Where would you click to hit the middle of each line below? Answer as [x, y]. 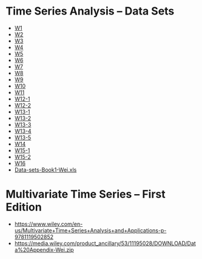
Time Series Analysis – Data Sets [90, 11]
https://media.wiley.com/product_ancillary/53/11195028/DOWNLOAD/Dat [105, 243]
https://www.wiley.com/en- [49, 224]
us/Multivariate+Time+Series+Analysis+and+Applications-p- [90, 230]
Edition [24, 207]
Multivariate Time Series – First [86, 194]
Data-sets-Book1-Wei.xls [45, 170]
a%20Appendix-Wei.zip [44, 249]
